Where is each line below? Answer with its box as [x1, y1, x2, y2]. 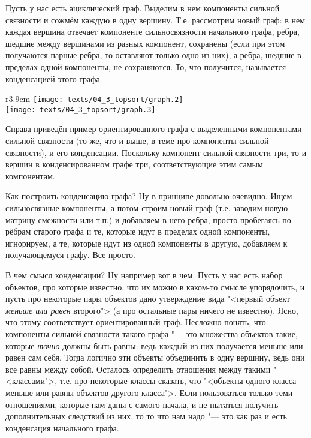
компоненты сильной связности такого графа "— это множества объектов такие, [5, 327, 298, 340]
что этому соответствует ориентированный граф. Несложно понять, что [5, 316, 266, 328]
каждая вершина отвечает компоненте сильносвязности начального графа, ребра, [5, 25, 300, 38]
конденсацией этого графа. [5, 72, 102, 85]
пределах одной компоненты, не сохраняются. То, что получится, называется [5, 60, 286, 73]
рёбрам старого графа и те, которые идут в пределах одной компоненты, [5, 225, 270, 238]
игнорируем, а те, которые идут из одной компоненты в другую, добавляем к [5, 236, 288, 249]
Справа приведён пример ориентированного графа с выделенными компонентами [5, 122, 302, 135]
